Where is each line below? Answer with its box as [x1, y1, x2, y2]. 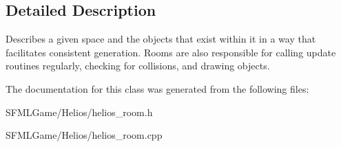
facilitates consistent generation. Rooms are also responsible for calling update [6, 45, 336, 59]
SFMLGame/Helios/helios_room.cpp [6, 128, 163, 142]
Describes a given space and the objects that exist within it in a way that [6, 32, 316, 46]
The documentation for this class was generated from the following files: [6, 81, 309, 95]
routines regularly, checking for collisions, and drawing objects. [6, 58, 270, 73]
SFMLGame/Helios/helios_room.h [6, 104, 153, 119]
